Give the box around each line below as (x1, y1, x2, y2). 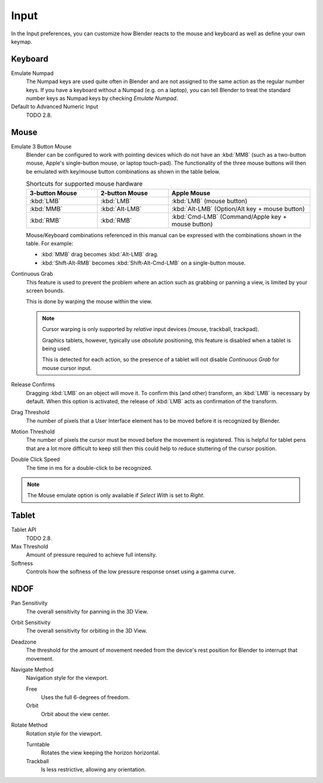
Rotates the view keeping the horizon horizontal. (41, 749, 160, 757)
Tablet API (11, 526, 36, 533)
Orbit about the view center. (41, 710, 110, 718)
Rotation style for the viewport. (26, 730, 102, 737)
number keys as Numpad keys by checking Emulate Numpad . (26, 95, 178, 102)
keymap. (11, 38, 32, 45)
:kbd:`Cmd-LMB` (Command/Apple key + (171, 213, 287, 221)
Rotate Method (11, 721, 48, 729)
